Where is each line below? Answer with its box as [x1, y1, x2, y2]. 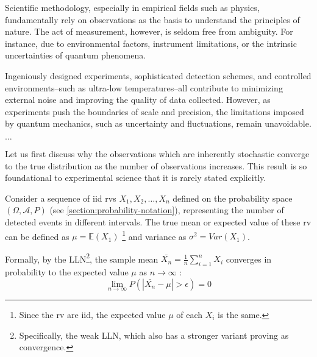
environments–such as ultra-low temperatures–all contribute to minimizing [5, 81, 283, 94]
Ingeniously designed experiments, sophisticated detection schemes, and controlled [5, 69, 312, 82]
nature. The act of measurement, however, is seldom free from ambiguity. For [5, 25, 293, 38]
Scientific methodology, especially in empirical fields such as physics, [5, 1, 260, 13]
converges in [226, 252, 272, 265]
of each [176, 308, 203, 321]
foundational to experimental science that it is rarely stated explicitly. [5, 171, 266, 184]
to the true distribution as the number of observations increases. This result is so [5, 159, 307, 172]
